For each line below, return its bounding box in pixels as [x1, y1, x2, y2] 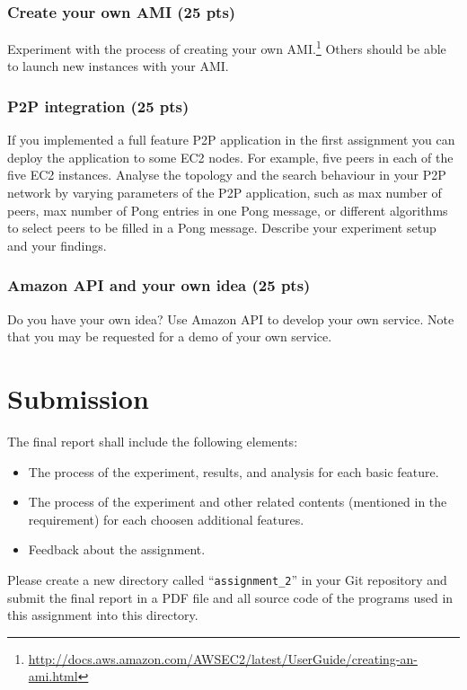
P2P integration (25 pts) [7, 94, 189, 117]
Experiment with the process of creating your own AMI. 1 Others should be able [7, 37, 446, 57]
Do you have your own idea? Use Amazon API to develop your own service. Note [7, 309, 454, 328]
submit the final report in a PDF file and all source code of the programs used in [7, 588, 454, 606]
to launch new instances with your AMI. [7, 57, 229, 75]
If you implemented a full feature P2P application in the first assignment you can [7, 130, 455, 149]
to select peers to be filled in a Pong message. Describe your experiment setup [7, 218, 436, 237]
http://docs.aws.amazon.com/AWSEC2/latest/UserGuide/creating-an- [28, 649, 418, 668]
